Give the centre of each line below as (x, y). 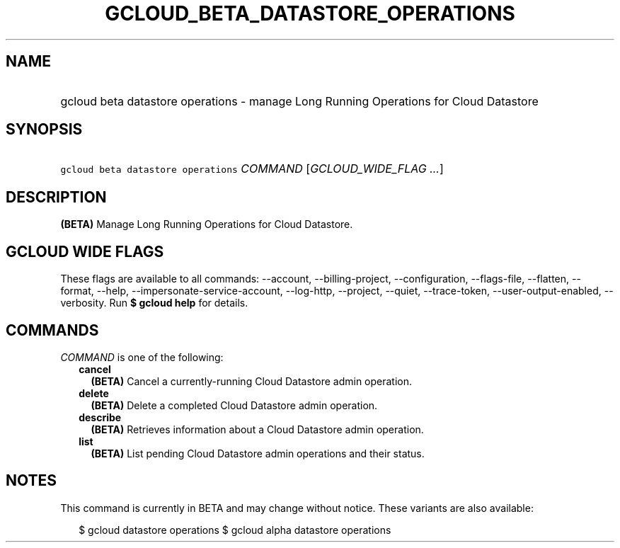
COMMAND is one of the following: (142, 357)
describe (100, 417)
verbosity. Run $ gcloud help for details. (154, 303)
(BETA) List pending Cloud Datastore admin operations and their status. (258, 453)
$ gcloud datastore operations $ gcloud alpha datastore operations (235, 530)
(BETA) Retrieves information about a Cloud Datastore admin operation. (257, 429)
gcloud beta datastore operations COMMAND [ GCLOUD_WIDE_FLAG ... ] (252, 169)
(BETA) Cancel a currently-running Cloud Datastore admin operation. (252, 381)
